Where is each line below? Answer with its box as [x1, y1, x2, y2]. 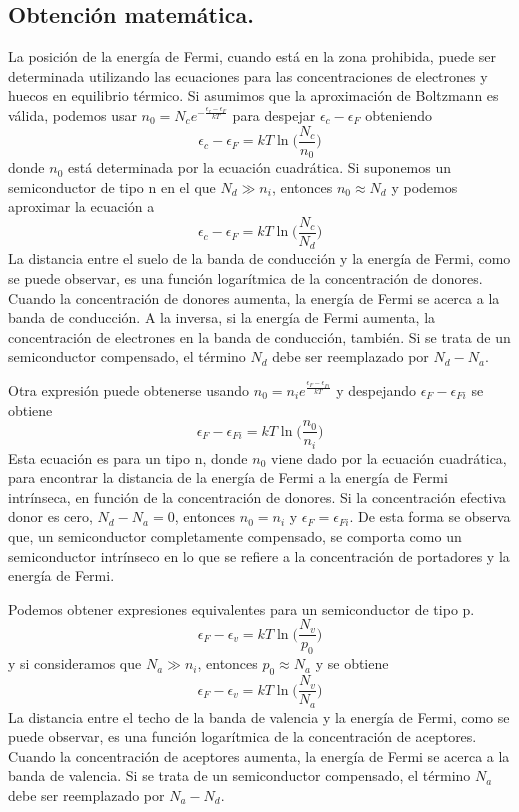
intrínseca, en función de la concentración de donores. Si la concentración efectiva [8, 486, 507, 507]
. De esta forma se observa [349, 506, 511, 527]
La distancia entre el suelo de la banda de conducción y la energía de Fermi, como [8, 248, 511, 269]
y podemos [391, 176, 458, 197]
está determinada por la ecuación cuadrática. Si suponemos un [67, 157, 452, 178]
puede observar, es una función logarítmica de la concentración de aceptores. [8, 726, 477, 747]
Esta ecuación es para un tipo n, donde [8, 447, 248, 468]
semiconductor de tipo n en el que [8, 176, 216, 197]
